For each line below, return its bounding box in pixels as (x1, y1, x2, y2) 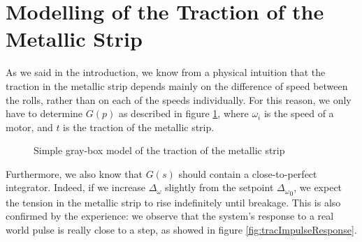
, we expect (294, 180, 342, 195)
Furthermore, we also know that (6, 166, 143, 181)
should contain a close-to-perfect (178, 166, 317, 181)
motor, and (6, 119, 53, 134)
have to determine (6, 106, 83, 121)
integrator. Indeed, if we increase (6, 180, 146, 195)
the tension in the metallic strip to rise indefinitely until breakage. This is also (6, 195, 341, 209)
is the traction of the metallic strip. (63, 119, 215, 134)
